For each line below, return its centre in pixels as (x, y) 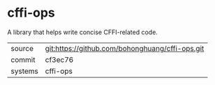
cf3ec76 (59, 59)
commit (23, 59)
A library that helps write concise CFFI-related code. (83, 32)
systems (24, 71)
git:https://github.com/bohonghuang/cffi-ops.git (125, 48)
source (22, 48)
